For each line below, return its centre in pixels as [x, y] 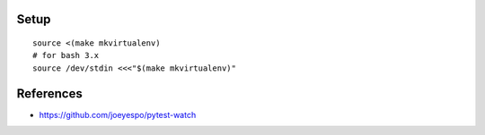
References [49, 93]
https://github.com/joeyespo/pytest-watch [118, 114]
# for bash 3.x [66, 55]
